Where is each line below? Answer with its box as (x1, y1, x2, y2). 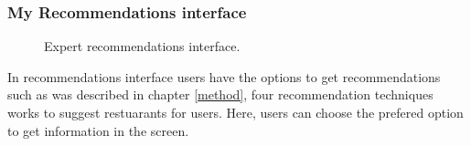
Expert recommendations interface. (44, 36, 241, 56)
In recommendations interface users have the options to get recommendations (7, 67, 441, 86)
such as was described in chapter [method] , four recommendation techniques (7, 85, 434, 104)
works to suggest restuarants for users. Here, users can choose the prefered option (7, 103, 464, 121)
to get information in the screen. (7, 120, 189, 140)
